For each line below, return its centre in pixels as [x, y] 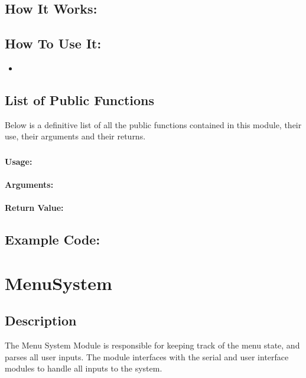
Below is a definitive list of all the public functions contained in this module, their [153, 124]
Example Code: [53, 239]
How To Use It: [53, 43]
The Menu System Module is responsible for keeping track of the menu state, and [152, 345]
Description [41, 320]
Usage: [19, 161]
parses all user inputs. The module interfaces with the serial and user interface [147, 356]
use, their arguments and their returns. [75, 136]
